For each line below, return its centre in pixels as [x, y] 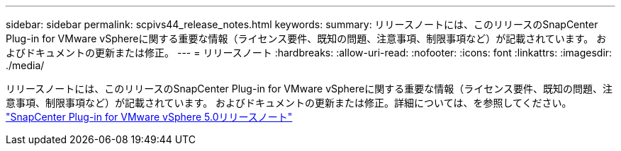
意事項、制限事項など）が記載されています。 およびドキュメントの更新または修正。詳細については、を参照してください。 [289, 103]
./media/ [25, 65]
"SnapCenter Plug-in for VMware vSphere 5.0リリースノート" [149, 117]
